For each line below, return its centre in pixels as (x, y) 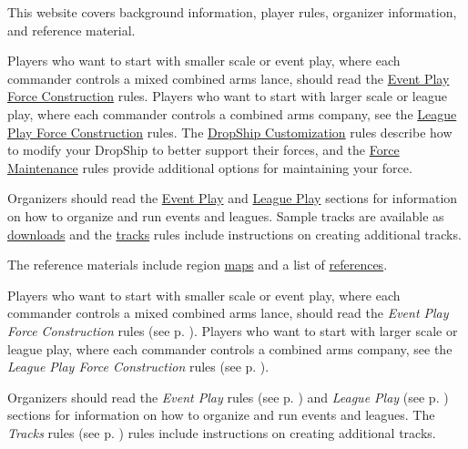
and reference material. (71, 30)
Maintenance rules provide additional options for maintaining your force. (210, 167)
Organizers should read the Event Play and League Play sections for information (233, 198)
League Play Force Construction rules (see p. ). (138, 367)
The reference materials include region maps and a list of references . (198, 265)
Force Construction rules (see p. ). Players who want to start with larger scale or (233, 330)
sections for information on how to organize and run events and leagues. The (221, 415)
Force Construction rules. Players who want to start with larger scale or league (227, 96)
